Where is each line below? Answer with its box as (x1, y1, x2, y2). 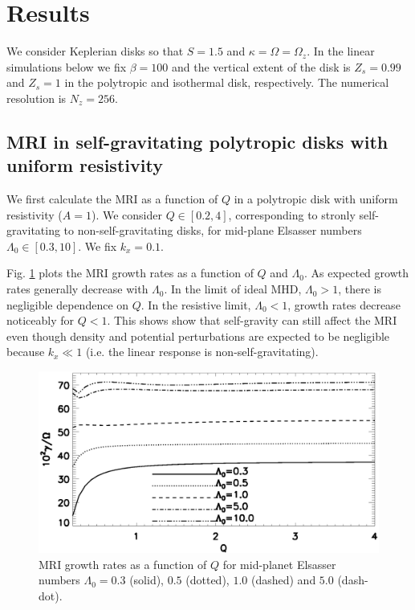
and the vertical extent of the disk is (172, 58, 351, 75)
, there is (338, 280, 381, 297)
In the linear (313, 43, 375, 59)
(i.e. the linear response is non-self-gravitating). (85, 343, 319, 360)
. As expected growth (303, 264, 409, 281)
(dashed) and (250, 571, 316, 588)
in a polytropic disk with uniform (234, 190, 398, 207)
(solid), (129, 571, 165, 588)
